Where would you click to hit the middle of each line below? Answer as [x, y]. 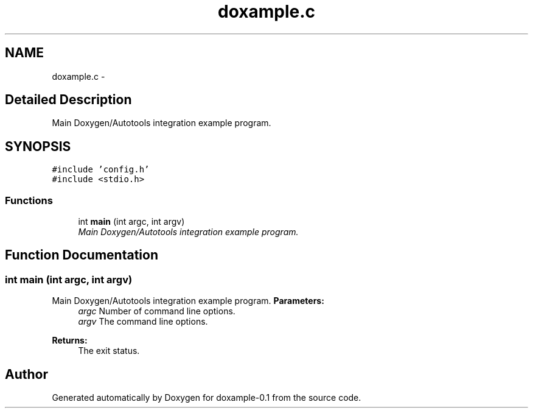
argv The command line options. [143, 322]
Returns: [70, 341]
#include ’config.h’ [101, 170]
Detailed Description [68, 100]
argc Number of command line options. [157, 311]
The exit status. [109, 351]
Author [26, 374]
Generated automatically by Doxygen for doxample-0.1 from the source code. [207, 398]
